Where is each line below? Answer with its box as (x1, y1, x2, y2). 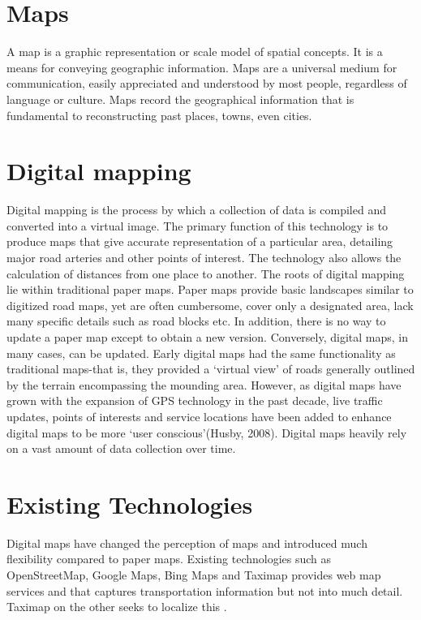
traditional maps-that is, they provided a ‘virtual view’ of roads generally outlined (6, 360, 415, 377)
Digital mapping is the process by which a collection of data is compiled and (6, 201, 386, 218)
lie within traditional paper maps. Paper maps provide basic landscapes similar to (6, 281, 414, 298)
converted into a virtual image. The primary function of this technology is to (6, 217, 389, 234)
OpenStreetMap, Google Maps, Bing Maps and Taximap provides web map (6, 566, 381, 583)
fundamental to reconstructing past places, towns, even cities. (6, 106, 312, 123)
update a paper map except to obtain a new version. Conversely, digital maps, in (6, 328, 409, 345)
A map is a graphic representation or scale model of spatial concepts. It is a (6, 43, 383, 60)
